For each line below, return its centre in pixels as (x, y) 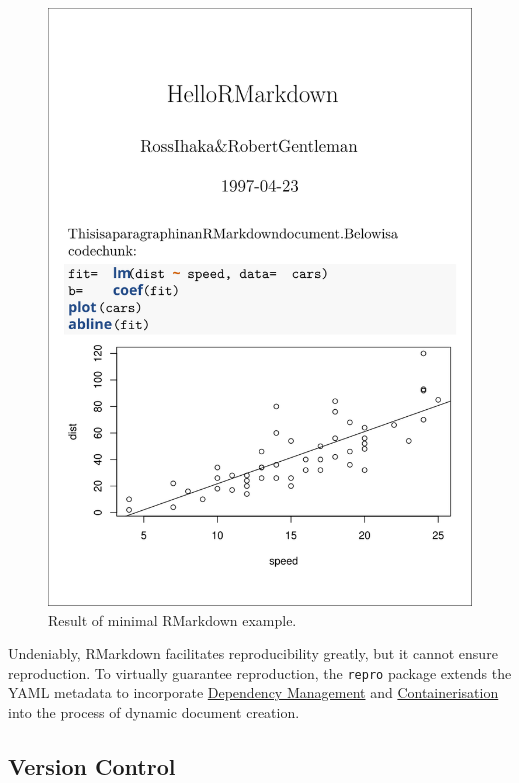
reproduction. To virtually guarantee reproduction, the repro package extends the (260, 672)
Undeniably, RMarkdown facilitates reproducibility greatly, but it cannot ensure (253, 653)
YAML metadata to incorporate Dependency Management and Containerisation (253, 692)
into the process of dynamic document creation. (154, 712)
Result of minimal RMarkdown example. (172, 619)
